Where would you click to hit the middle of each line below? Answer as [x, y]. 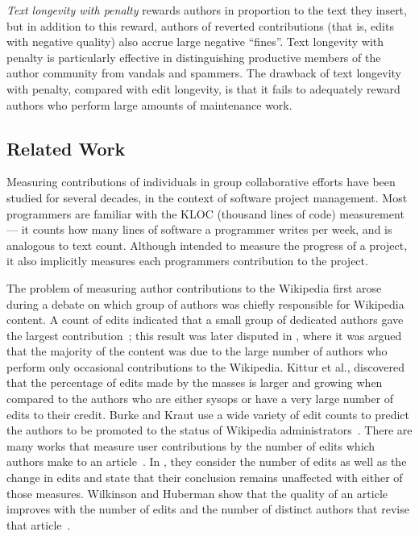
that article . [39, 524]
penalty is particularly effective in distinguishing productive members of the [194, 57]
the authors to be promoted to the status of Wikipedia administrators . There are [209, 430]
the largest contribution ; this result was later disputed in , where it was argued [204, 335]
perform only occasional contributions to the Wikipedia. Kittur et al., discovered [205, 366]
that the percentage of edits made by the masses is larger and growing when [195, 382]
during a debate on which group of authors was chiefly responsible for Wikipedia [205, 303]
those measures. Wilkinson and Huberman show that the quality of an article [197, 493]
